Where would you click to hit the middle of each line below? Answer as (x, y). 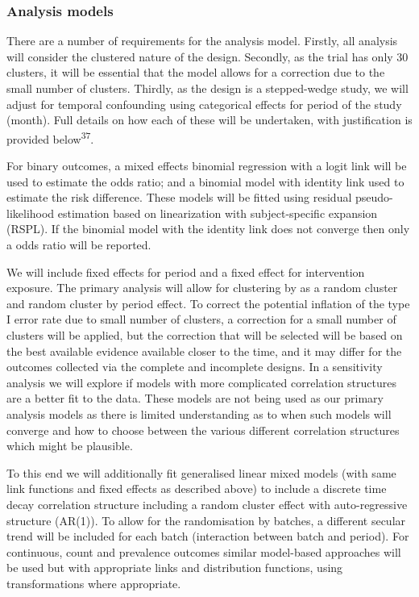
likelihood (31, 213)
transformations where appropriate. (94, 583)
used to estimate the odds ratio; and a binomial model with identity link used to (205, 181)
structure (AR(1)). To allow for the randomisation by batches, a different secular (206, 520)
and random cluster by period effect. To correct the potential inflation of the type (208, 303)
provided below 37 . (50, 137)
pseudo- (374, 197)
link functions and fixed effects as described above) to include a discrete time (197, 488)
